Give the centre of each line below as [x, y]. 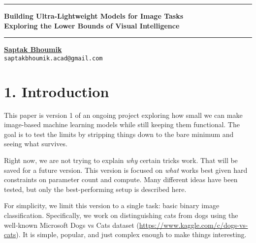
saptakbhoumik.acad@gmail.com [53, 58]
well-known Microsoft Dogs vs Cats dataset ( [72, 225]
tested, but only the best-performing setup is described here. [95, 189]
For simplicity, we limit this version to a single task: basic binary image [112, 205]
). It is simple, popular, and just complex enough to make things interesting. [131, 234]
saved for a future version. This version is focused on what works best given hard [126, 170]
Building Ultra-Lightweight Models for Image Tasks [94, 16]
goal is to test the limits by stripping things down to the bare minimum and [119, 134]
